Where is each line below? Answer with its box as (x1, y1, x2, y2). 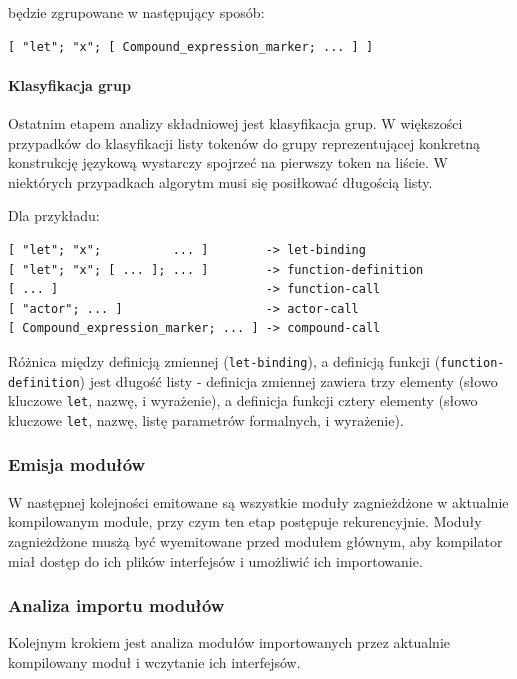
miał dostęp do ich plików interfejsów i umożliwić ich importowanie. (8, 550, 423, 571)
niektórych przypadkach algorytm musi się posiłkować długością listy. (8, 171, 433, 192)
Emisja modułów (8, 452, 146, 477)
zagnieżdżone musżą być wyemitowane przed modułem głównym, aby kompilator (8, 530, 503, 551)
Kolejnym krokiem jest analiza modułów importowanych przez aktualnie (8, 632, 451, 653)
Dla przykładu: (8, 205, 100, 226)
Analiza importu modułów (8, 593, 225, 618)
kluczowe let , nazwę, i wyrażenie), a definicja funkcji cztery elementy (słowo (8, 390, 478, 411)
